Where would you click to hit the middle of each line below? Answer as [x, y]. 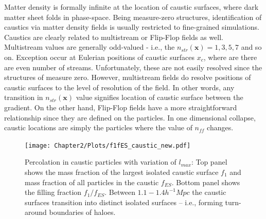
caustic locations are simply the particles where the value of [98, 127]
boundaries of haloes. [82, 212]
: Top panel [209, 162]
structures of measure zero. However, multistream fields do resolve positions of [128, 77]
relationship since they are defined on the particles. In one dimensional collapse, [130, 117]
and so [251, 47]
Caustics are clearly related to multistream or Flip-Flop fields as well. [114, 37]
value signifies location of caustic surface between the [159, 97]
